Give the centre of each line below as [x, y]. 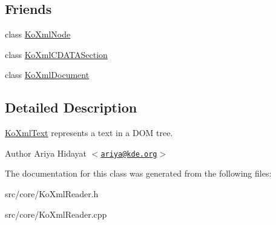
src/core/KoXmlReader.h [52, 194]
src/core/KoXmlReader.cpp [56, 214]
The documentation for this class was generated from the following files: [138, 173]
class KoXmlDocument [47, 75]
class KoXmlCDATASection [56, 54]
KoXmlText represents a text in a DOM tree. [89, 133]
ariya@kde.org [129, 154]
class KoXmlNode [38, 34]
